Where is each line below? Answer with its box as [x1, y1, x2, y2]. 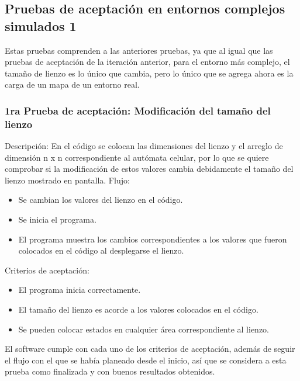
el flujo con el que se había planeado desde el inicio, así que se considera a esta [5, 354, 287, 366]
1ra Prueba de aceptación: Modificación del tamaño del [5, 103, 271, 117]
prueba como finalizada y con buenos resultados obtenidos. [5, 365, 215, 377]
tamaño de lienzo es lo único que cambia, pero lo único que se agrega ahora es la [5, 67, 294, 79]
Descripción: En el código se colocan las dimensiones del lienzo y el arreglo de [5, 140, 283, 152]
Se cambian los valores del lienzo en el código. [18, 193, 183, 206]
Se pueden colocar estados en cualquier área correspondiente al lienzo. [18, 323, 269, 335]
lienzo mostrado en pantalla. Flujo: [5, 174, 130, 186]
